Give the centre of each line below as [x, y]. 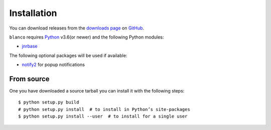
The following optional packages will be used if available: [68, 55]
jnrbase [30, 46]
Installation [33, 13]
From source [29, 79]
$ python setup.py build [49, 102]
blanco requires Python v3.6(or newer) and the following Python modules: [87, 37]
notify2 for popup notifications [53, 64]
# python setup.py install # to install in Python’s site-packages [104, 109]
